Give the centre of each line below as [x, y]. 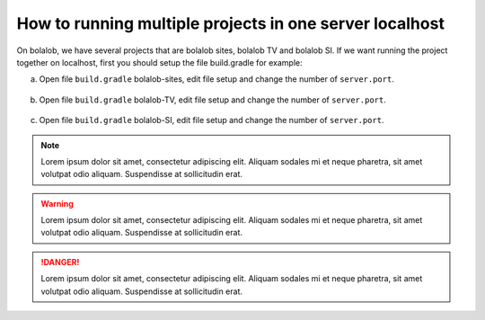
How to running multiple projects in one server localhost [230, 23]
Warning [57, 203]
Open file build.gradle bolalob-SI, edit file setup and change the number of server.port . [212, 120]
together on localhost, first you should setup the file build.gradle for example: [159, 62]
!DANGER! [60, 262]
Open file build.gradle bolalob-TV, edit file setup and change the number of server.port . [212, 100]
